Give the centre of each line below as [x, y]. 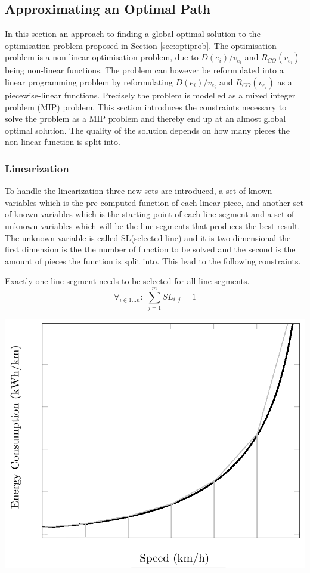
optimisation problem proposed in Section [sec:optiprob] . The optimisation [141, 45]
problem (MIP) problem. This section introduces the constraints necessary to [146, 107]
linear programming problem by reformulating [89, 81]
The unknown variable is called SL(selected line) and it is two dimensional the [148, 237]
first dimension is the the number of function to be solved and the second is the [150, 249]
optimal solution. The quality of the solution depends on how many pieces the [147, 130]
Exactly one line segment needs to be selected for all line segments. [127, 281]
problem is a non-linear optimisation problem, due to [102, 57]
